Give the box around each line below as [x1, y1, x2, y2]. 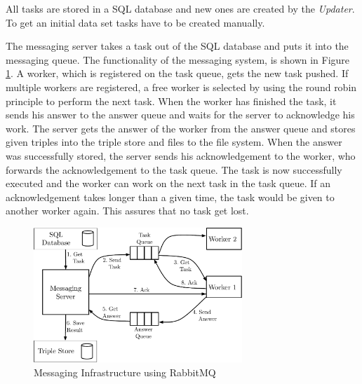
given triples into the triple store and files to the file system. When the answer [6, 135, 342, 149]
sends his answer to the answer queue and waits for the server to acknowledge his [6, 107, 355, 122]
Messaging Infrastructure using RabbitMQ [34, 364, 216, 379]
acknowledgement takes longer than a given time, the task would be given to [6, 189, 335, 204]
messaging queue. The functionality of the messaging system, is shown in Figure [6, 52, 350, 67]
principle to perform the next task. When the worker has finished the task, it [6, 93, 337, 108]
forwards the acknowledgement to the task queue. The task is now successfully [6, 162, 342, 177]
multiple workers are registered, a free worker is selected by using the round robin [6, 79, 357, 94]
